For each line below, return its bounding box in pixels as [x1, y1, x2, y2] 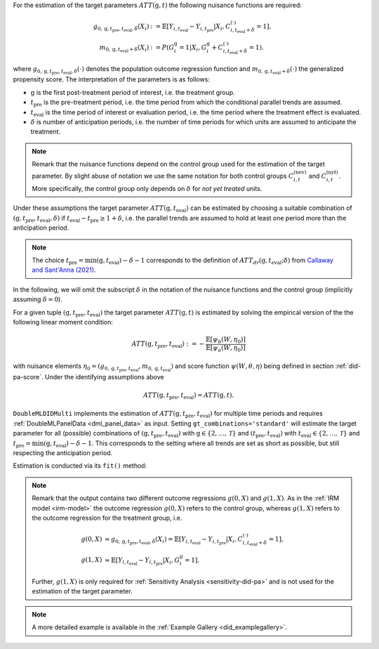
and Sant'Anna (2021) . [32, 265, 96, 274]
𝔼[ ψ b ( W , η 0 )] [205, 336, 246, 345]
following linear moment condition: [13, 317, 114, 326]
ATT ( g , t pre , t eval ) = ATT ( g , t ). [142, 391, 234, 400]
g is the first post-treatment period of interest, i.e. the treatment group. [30, 88, 235, 96]
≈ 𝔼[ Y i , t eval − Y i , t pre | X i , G [104, 556, 180, 567]
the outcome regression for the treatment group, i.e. [32, 513, 182, 522]
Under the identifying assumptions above [44, 372, 164, 381]
